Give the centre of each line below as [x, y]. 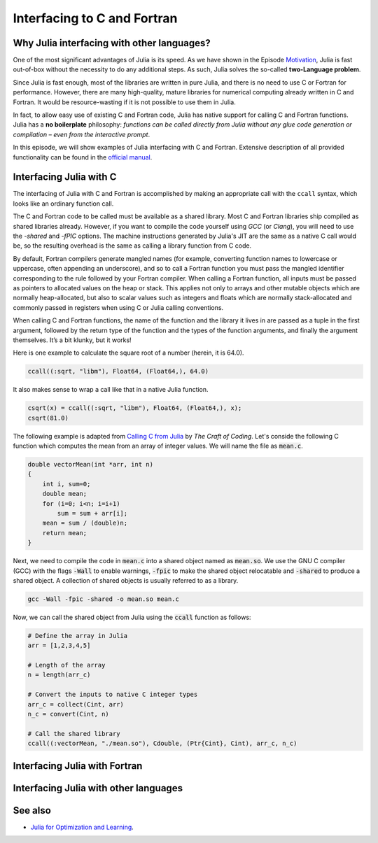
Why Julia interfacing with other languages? [112, 43]
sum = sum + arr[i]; [92, 513]
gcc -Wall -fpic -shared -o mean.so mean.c [104, 599]
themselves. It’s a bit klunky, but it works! [72, 340]
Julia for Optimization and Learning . [82, 827]
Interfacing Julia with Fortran [78, 766]
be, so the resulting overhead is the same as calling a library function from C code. [132, 246]
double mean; [65, 494]
